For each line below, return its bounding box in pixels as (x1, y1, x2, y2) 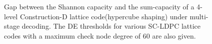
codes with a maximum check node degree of (4, 30, 141, 41)
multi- (189, 11, 208, 21)
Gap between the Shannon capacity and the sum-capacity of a (4, 1, 194, 11)
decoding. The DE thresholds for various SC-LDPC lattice (21, 21, 201, 31)
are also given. (152, 30, 196, 41)
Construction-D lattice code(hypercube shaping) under (19, 11, 187, 21)
